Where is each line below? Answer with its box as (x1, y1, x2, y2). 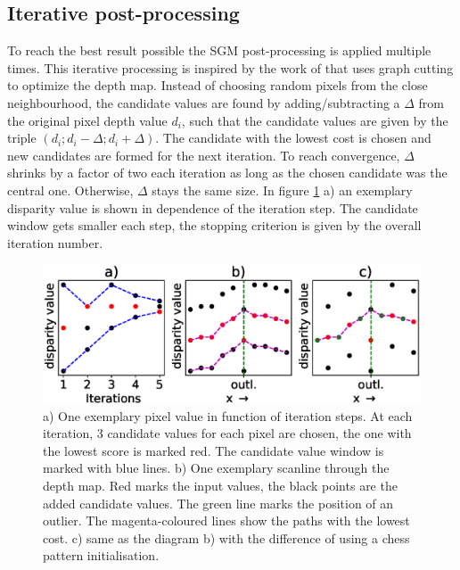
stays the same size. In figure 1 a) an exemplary (152, 180, 413, 199)
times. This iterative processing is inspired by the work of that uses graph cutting (7, 58, 454, 77)
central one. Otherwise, (7, 180, 134, 199)
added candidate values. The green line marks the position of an (43, 493, 394, 512)
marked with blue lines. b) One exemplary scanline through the (43, 458, 390, 477)
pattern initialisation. (43, 546, 160, 565)
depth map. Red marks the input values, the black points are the (43, 475, 398, 494)
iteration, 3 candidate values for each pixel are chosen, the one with (43, 424, 412, 442)
